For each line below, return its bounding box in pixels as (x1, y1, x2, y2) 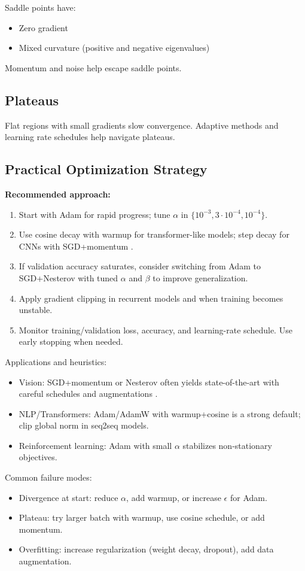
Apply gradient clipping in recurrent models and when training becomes (19, 291, 283, 304)
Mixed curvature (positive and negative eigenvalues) (19, 41, 210, 54)
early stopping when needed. (19, 335, 123, 348)
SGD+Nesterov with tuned (19, 271, 118, 284)
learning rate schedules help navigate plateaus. (5, 130, 175, 143)
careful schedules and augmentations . (19, 387, 158, 400)
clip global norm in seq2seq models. (19, 419, 149, 432)
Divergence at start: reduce (19, 491, 118, 503)
